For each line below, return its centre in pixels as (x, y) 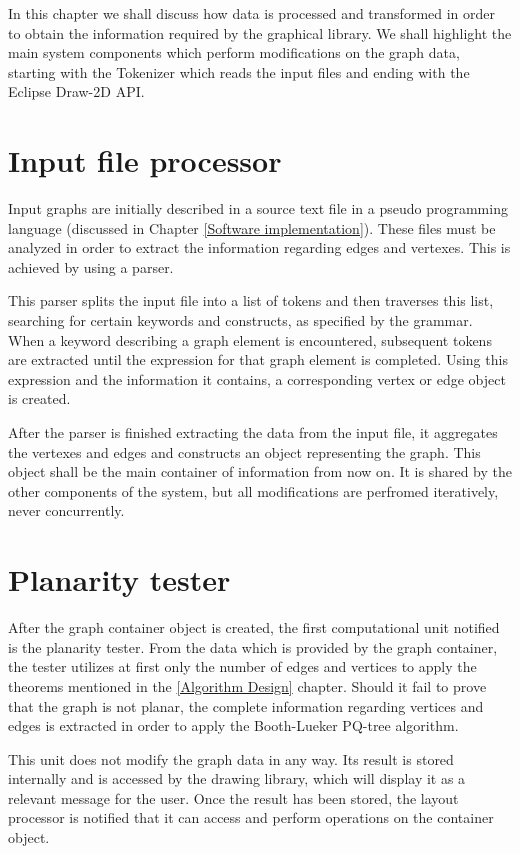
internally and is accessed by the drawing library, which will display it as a (237, 778)
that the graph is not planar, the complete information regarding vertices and (246, 705)
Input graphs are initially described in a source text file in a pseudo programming (258, 208)
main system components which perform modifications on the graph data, (234, 52)
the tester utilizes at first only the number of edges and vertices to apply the (242, 666)
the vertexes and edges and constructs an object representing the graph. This (244, 451)
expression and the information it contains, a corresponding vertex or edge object (257, 378)
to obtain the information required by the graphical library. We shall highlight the (260, 32)
